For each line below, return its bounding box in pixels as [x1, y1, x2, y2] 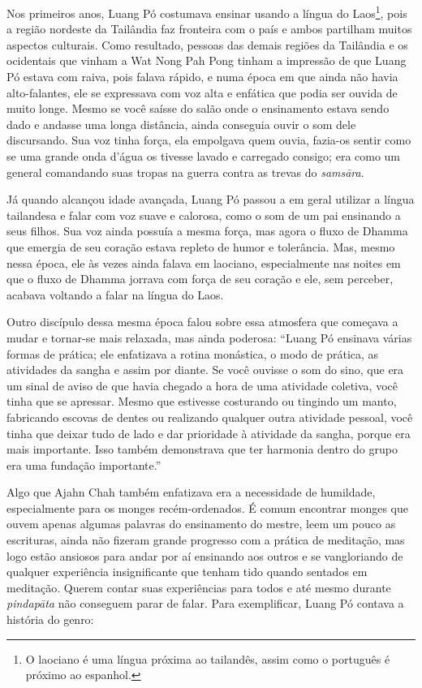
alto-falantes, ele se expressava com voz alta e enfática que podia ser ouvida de [6, 84, 398, 101]
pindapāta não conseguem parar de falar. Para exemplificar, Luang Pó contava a [6, 595, 404, 612]
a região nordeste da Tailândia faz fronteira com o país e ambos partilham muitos [6, 20, 412, 37]
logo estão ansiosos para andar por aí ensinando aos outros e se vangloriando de [6, 547, 403, 564]
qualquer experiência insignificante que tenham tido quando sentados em [6, 563, 368, 580]
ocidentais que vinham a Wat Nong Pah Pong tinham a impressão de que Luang [6, 52, 407, 69]
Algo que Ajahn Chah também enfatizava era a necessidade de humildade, [6, 484, 376, 501]
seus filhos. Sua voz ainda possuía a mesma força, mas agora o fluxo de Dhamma [6, 222, 408, 239]
